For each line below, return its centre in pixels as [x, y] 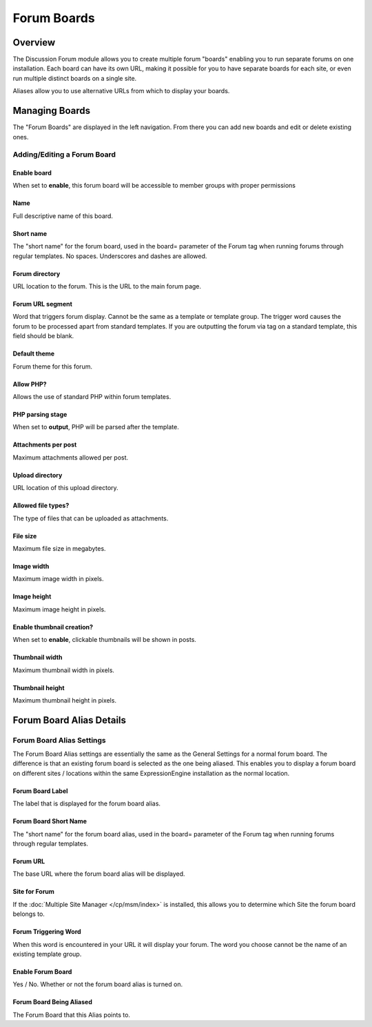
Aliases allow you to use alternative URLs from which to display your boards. [121, 91]
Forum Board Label [40, 791]
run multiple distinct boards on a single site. [75, 78]
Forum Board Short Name [50, 821]
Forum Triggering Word [47, 932]
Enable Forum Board [42, 971]
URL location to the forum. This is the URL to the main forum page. [107, 286]
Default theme [34, 354]
